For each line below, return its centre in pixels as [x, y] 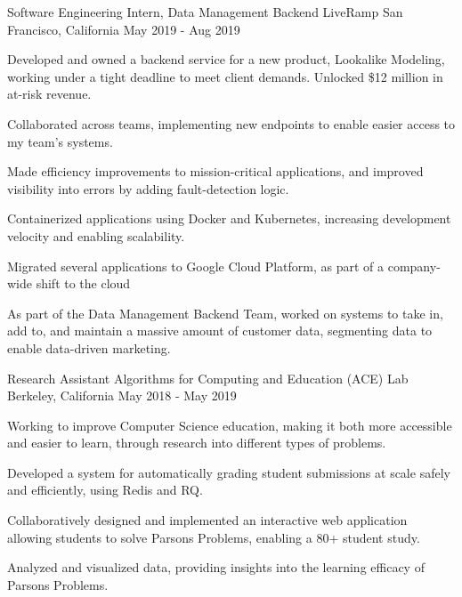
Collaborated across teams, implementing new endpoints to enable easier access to [231, 123]
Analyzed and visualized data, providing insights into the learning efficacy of [216, 567]
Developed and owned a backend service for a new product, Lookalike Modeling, [226, 59]
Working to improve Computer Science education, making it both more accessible [230, 425]
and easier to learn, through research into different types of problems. [197, 443]
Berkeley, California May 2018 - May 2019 [122, 395]
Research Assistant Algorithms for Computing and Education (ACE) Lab [208, 378]
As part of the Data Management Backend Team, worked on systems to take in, [225, 313]
